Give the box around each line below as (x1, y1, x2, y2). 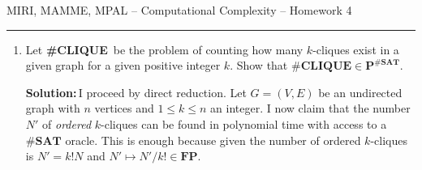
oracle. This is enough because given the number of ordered (65, 131, 361, 148)
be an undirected (318, 83, 403, 100)
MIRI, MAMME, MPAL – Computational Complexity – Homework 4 (6, 2, 352, 18)
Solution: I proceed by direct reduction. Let (25, 83, 247, 100)
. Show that (230, 57, 288, 74)
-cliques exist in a (312, 40, 399, 57)
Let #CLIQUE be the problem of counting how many (25, 40, 304, 57)
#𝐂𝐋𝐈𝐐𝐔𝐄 (291, 61, 352, 73)
